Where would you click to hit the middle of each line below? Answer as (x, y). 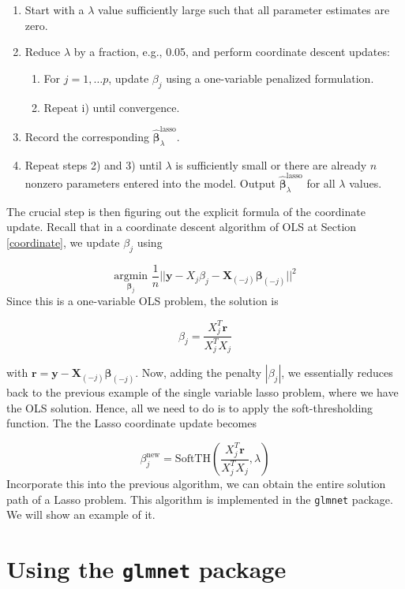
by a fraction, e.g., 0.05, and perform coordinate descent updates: (232, 52)
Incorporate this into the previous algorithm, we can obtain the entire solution (196, 483)
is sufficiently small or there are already (271, 164)
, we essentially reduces (337, 373)
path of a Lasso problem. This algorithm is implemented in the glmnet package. (200, 499)
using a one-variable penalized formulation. (270, 78)
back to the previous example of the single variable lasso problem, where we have (202, 392)
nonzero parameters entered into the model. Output (150, 183)
